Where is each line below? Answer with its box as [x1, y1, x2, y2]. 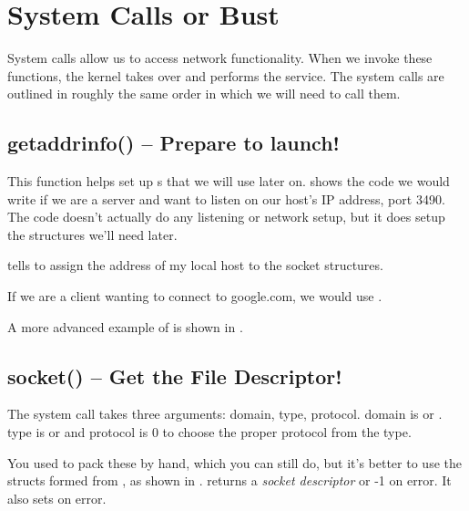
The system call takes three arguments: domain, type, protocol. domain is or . [7, 404, 443, 423]
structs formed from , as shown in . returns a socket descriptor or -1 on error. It [7, 471, 452, 490]
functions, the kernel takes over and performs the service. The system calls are [7, 66, 444, 85]
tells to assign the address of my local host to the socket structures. [7, 255, 383, 275]
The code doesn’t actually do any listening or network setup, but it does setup [7, 207, 445, 226]
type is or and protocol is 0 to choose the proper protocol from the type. [7, 422, 412, 442]
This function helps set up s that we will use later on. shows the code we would [7, 172, 450, 191]
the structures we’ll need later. [7, 224, 178, 244]
